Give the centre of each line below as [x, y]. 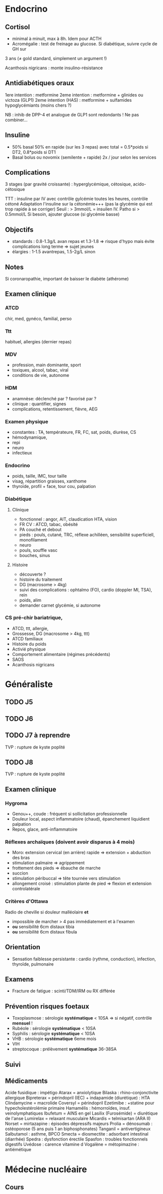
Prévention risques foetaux [47, 1006]
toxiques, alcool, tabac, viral [40, 370]
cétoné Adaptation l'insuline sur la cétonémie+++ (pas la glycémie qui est [79, 204]
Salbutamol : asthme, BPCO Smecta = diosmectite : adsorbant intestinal [77, 1134]
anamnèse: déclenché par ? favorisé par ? [54, 398]
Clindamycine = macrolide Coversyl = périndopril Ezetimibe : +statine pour [80, 1103]
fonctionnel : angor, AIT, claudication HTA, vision [68, 519]
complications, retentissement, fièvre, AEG [55, 409]
